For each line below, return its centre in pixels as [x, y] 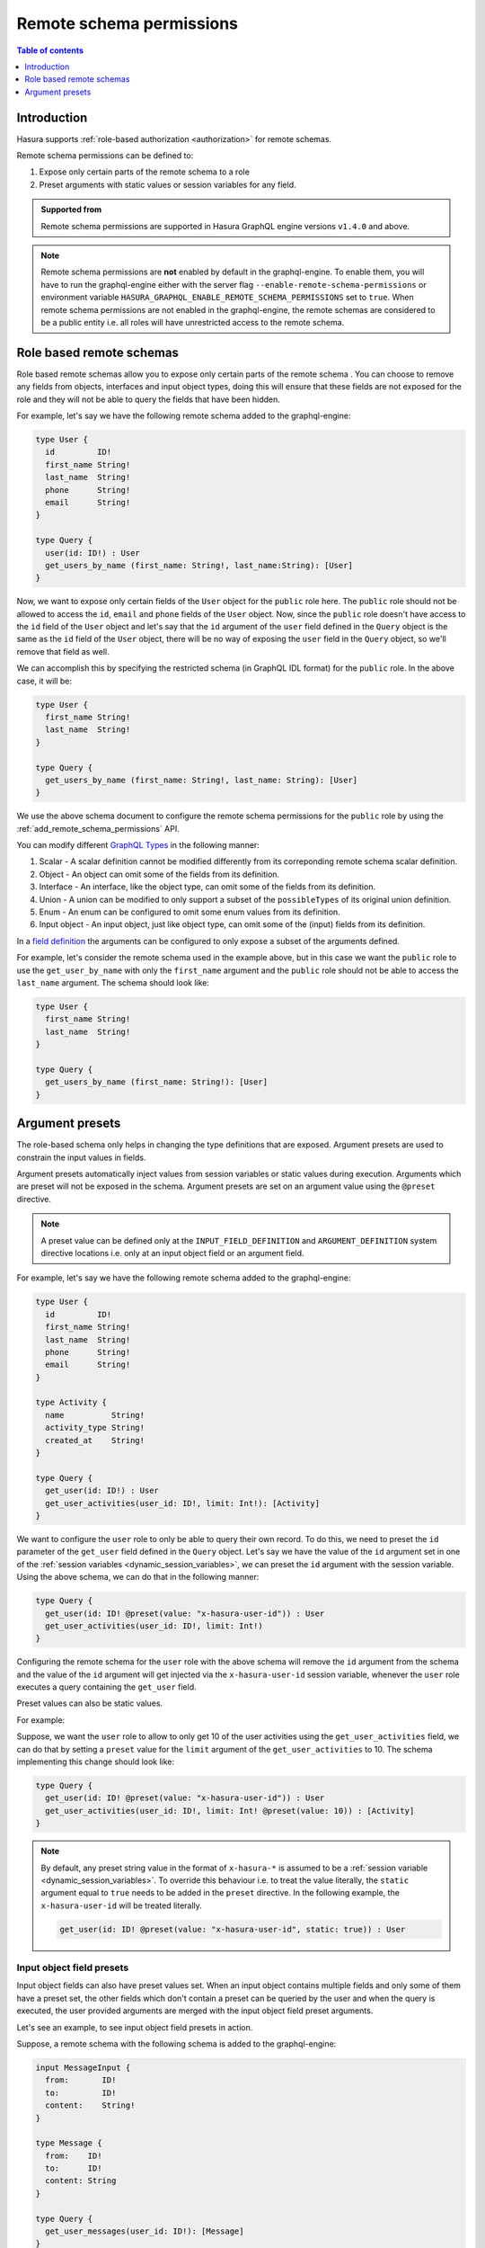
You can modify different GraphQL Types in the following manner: [138, 845]
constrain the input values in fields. [81, 1157]
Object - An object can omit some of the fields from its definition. [159, 874]
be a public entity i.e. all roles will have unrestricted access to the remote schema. [193, 322]
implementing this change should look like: [96, 1762]
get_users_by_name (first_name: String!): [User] [157, 1082]
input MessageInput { [83, 2067]
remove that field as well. [63, 651]
